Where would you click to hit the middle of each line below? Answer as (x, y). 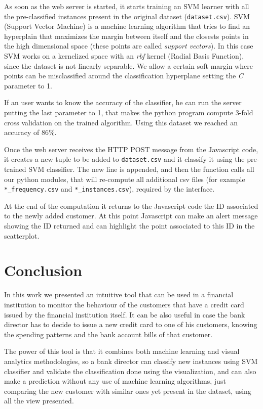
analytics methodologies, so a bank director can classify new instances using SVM (131, 361)
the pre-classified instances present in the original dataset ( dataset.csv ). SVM (127, 16)
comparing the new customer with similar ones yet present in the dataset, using (128, 391)
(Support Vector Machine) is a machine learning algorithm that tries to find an (127, 26)
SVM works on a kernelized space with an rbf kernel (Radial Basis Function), (124, 56)
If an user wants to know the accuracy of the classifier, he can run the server (123, 102)
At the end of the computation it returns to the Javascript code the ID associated (131, 206)
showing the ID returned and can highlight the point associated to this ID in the (129, 226)
